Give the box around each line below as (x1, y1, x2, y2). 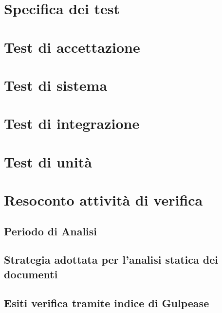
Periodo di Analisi (4, 223, 97, 238)
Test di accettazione (4, 37, 140, 57)
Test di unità (4, 151, 92, 171)
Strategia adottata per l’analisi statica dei (4, 252, 218, 267)
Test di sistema (4, 75, 108, 95)
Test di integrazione (4, 113, 140, 133)
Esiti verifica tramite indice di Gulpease (4, 295, 209, 310)
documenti (4, 266, 58, 281)
